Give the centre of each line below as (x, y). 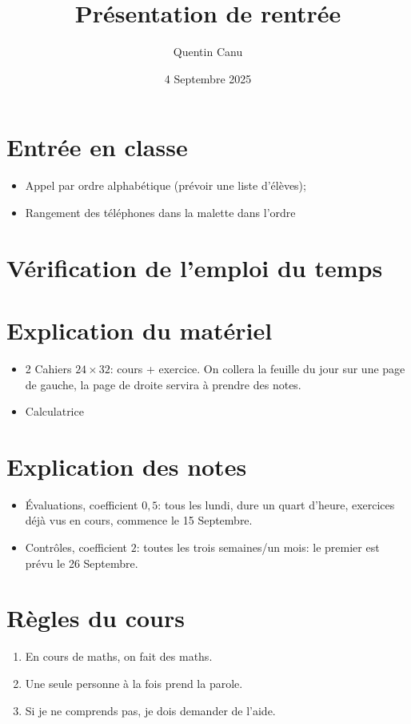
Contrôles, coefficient (76, 547)
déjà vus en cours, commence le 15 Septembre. (139, 520)
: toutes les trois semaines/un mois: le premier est (258, 547)
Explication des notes (127, 466)
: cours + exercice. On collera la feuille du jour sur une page (257, 368)
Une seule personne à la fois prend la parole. (134, 683)
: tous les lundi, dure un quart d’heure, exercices (276, 504)
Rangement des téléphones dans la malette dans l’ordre (160, 212)
